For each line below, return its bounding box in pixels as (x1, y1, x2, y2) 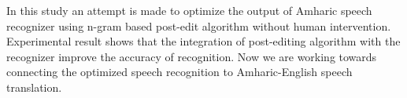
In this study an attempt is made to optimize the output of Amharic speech (6, 2, 372, 18)
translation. (6, 78, 62, 95)
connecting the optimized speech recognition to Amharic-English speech (6, 64, 353, 80)
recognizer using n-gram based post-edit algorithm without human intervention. (6, 17, 391, 34)
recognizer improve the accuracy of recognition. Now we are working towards (6, 48, 377, 64)
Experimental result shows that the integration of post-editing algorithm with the (6, 33, 401, 49)
